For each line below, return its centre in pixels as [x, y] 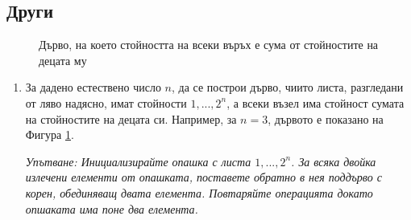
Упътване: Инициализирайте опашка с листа [138, 161]
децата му [63, 60]
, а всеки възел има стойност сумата [316, 102]
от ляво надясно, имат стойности [106, 102]
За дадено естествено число [93, 87]
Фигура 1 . [50, 134]
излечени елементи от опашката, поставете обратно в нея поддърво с [203, 177]
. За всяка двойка [334, 161]
